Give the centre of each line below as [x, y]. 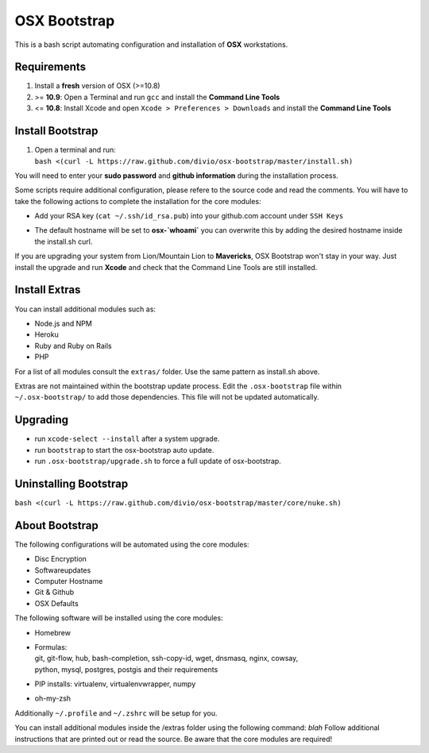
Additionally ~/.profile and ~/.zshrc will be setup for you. [116, 713]
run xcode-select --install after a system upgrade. [127, 439]
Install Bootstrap [56, 131]
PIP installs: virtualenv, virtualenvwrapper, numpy [115, 684]
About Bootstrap [56, 525]
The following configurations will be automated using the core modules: [132, 544]
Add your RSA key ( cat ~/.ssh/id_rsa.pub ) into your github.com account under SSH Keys [189, 216]
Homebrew [53, 632]
